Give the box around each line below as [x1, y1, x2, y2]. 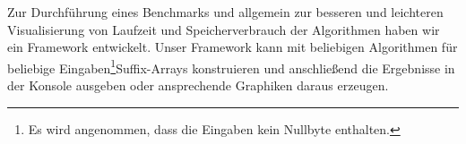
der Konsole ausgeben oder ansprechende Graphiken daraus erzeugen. [7, 76, 389, 95]
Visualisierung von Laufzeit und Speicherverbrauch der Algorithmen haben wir [7, 20, 440, 38]
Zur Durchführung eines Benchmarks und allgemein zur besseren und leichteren [7, 3, 444, 21]
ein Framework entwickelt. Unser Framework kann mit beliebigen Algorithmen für [7, 38, 458, 56]
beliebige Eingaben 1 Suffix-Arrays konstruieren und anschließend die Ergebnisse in [7, 55, 455, 77]
